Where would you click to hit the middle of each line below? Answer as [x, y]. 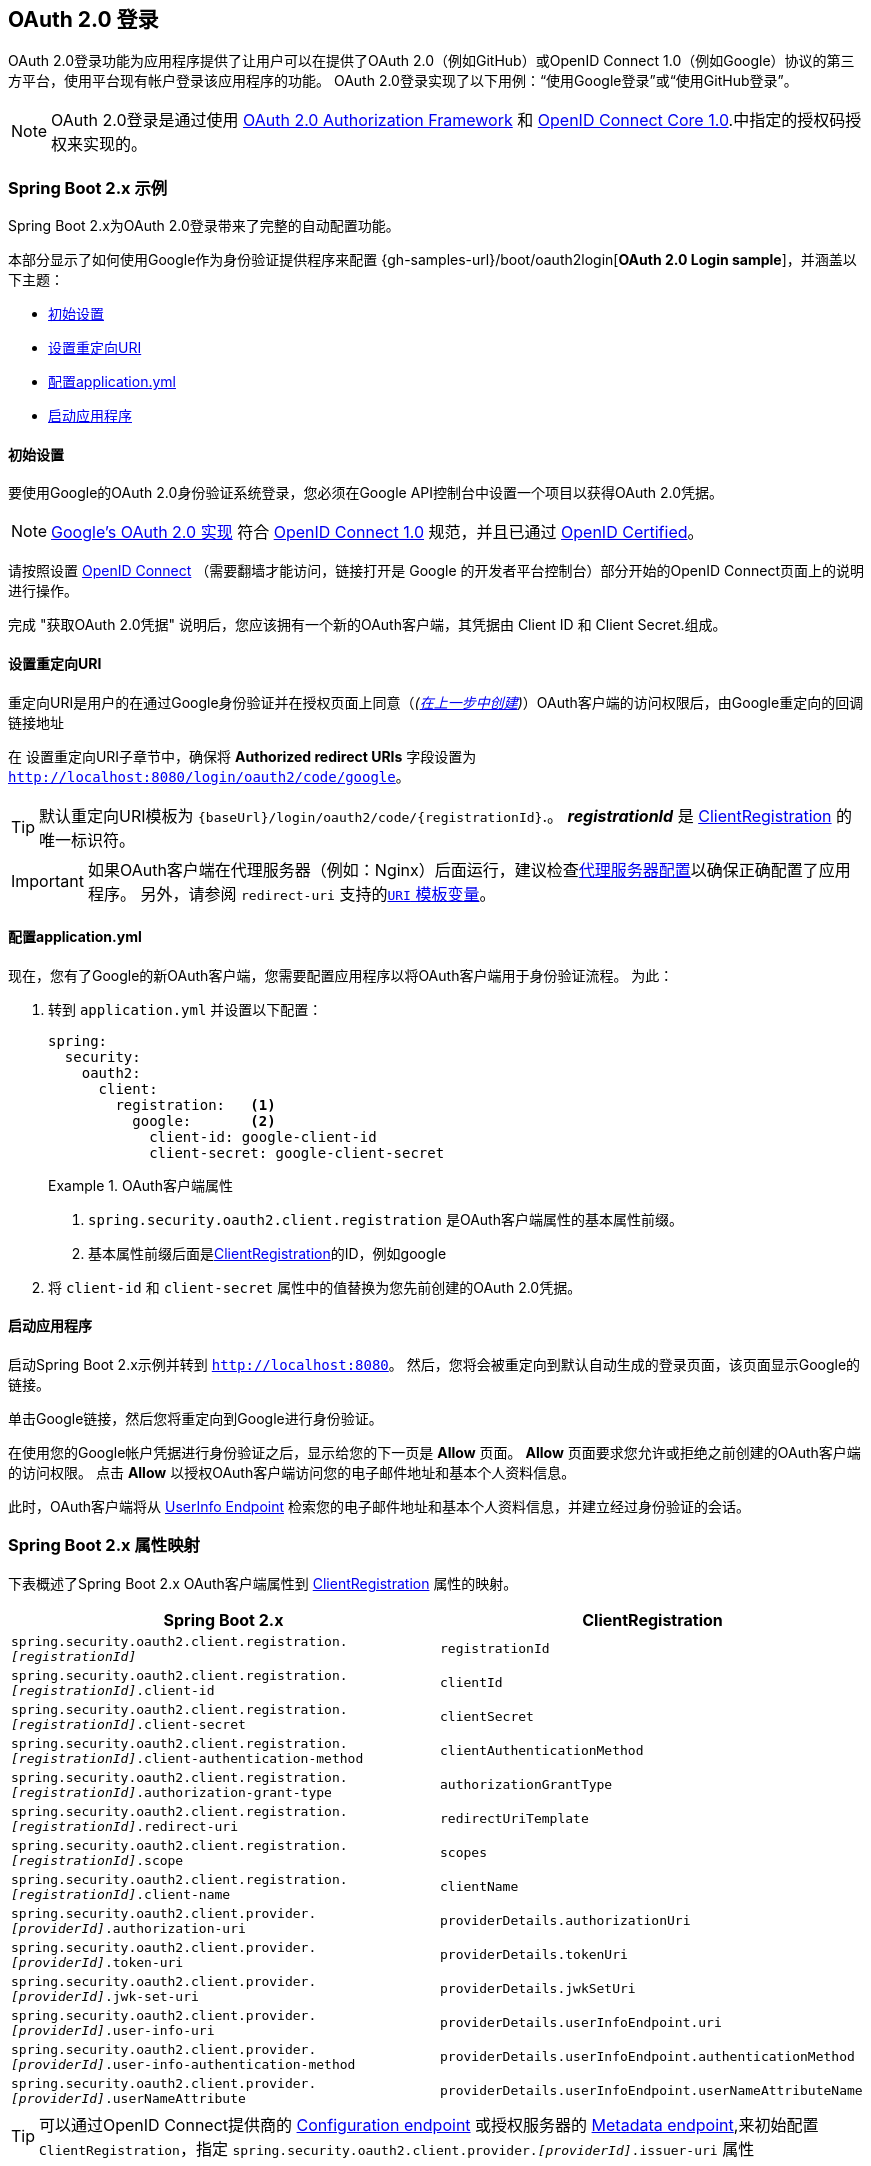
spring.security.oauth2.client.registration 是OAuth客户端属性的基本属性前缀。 [385, 1219]
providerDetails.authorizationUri [565, 1921]
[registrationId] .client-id [113, 1690]
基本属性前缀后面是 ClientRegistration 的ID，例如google [267, 1253]
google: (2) [204, 1120]
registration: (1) [195, 1104]
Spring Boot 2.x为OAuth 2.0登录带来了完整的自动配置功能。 [204, 226]
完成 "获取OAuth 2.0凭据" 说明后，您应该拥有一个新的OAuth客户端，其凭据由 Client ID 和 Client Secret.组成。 [367, 625]
